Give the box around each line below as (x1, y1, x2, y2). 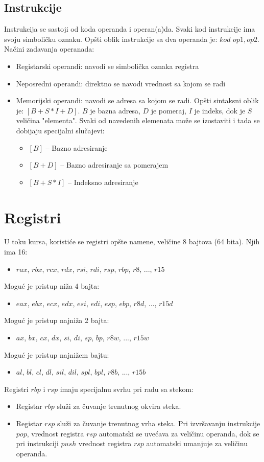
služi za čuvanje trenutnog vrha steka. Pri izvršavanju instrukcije (57, 418, 260, 428)
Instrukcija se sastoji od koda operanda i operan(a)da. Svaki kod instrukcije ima (4, 24, 255, 34)
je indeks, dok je (194, 105, 246, 115)
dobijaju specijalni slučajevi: (16, 125, 105, 135)
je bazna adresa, (90, 105, 140, 115)
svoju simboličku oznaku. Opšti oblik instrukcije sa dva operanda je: (4, 33, 218, 44)
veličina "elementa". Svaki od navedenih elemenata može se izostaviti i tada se (16, 115, 260, 126)
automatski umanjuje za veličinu (146, 438, 248, 449)
